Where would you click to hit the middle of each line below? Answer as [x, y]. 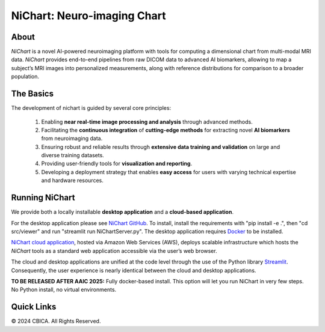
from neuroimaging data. [72, 139]
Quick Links [34, 307]
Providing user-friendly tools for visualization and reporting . [117, 164]
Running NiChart [43, 198]
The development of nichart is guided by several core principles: [91, 108]
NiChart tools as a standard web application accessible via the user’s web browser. [114, 251]
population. [25, 77]
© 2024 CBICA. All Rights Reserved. [56, 321]
